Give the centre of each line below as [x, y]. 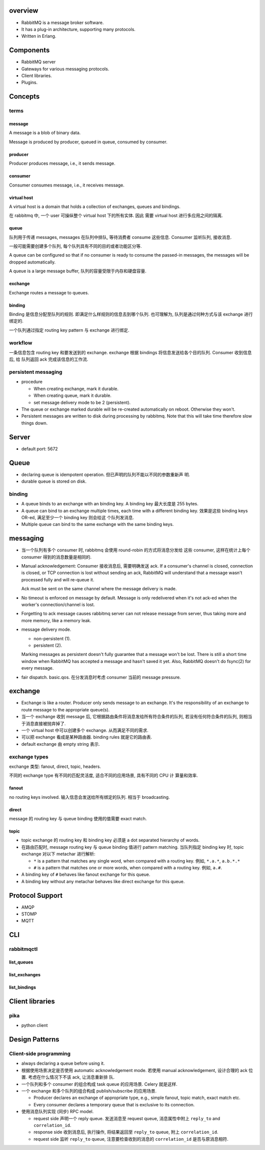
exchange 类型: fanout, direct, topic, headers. [55, 766]
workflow [21, 342]
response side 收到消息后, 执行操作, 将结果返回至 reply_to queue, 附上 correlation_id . [126, 1132]
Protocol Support [36, 895]
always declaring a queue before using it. [63, 1063]
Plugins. [29, 82]
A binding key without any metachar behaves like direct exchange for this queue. [103, 881]
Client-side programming [40, 1054]
